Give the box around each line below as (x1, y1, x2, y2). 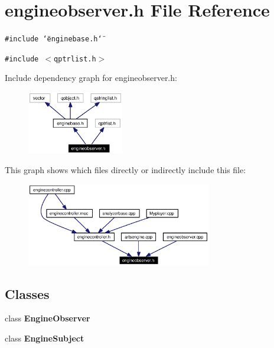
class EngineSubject (5, 332, 84, 344)
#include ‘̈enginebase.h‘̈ (5, 35, 102, 44)
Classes (5, 284, 50, 303)
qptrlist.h (54, 54, 96, 63)
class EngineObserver (5, 312, 90, 324)
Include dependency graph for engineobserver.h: (5, 71, 177, 84)
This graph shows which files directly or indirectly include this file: (5, 164, 246, 176)
